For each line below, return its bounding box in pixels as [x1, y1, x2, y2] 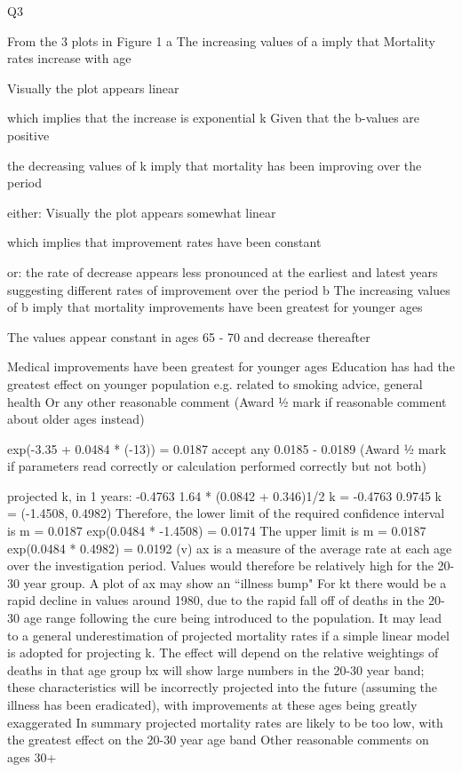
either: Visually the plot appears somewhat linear [7, 203, 276, 221]
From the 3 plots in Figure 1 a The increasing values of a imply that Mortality [7, 31, 435, 50]
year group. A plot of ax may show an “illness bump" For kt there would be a [23, 573, 447, 592]
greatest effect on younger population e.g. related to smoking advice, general [7, 374, 423, 393]
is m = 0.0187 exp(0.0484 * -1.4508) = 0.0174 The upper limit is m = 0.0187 [7, 521, 426, 540]
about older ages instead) [7, 410, 145, 428]
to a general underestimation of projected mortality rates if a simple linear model [7, 625, 450, 644]
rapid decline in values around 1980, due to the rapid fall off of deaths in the [7, 591, 425, 609]
